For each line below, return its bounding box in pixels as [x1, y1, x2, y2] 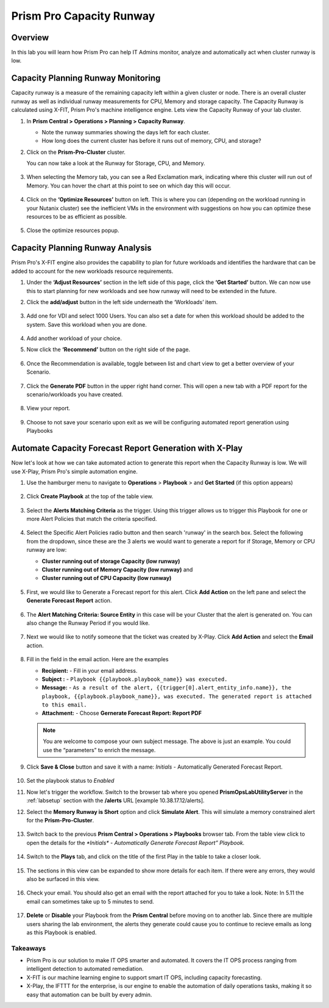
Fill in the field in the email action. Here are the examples [26, 656, 169, 663]
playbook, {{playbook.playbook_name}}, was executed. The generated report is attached [41, 693, 312, 700]
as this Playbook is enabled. [26, 929, 97, 936]
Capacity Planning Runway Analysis [11, 243, 152, 253]
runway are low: [26, 546, 67, 554]
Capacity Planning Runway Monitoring [11, 73, 161, 84]
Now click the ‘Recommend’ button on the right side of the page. [26, 346, 191, 354]
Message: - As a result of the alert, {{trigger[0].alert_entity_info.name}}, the [41, 684, 292, 691]
